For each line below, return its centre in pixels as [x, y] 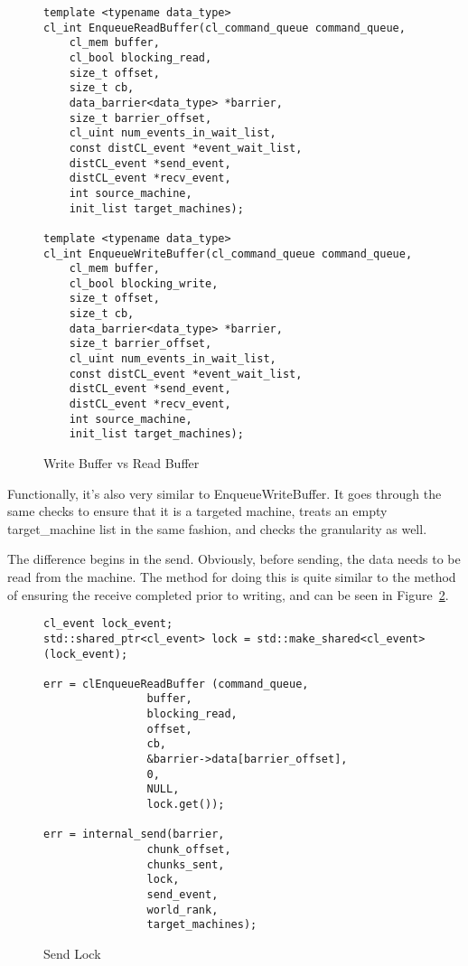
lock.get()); [186, 805]
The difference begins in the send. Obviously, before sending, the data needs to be [234, 559]
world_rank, [183, 910]
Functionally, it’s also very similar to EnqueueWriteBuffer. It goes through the [225, 493]
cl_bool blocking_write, [144, 283]
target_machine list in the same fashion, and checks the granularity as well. [217, 528]
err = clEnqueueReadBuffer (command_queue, [176, 684]
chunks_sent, [186, 864]
